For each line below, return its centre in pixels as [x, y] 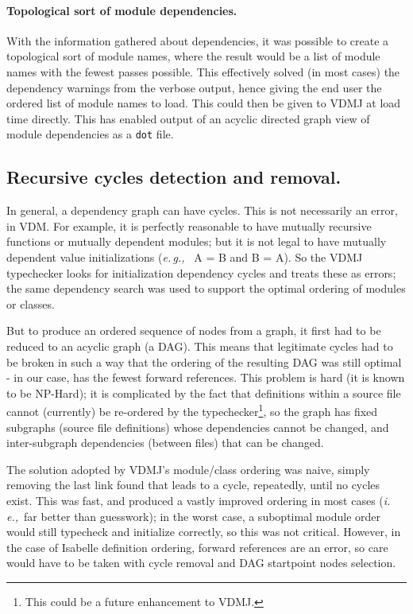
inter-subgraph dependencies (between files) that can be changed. [165, 443]
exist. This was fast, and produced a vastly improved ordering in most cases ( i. [199, 500]
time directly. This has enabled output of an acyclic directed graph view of [188, 118]
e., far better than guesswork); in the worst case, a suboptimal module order [194, 516]
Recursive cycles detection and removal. [174, 177]
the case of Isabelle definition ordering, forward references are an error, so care [197, 547]
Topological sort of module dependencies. [122, 10]
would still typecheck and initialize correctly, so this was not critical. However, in [204, 532]
